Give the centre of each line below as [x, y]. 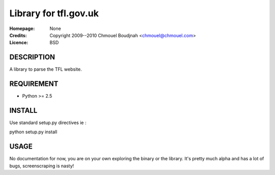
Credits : [18, 35]
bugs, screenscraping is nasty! [42, 166]
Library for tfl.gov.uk [54, 13]
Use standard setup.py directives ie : [48, 123]
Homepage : [22, 28]
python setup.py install [33, 132]
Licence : [19, 43]
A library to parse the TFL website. [46, 69]
